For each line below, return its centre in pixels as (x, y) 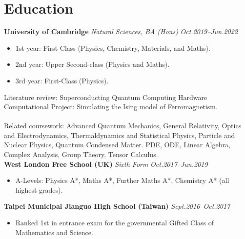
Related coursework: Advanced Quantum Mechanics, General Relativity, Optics (123, 126)
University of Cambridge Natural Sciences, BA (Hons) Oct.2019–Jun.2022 (121, 31)
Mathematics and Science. (54, 232)
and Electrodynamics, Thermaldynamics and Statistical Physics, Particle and (120, 135)
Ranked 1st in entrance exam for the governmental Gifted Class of (115, 223)
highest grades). (39, 189)
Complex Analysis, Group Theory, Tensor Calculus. (81, 154)
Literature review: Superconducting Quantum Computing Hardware (106, 97)
